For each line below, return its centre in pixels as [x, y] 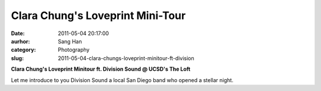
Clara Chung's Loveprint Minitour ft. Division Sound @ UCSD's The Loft [101, 69]
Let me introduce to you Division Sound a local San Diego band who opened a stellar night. [122, 80]
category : [23, 50]
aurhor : [21, 41]
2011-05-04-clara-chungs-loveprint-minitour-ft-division [126, 58]
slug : [17, 58]
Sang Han [70, 41]
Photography [74, 50]
